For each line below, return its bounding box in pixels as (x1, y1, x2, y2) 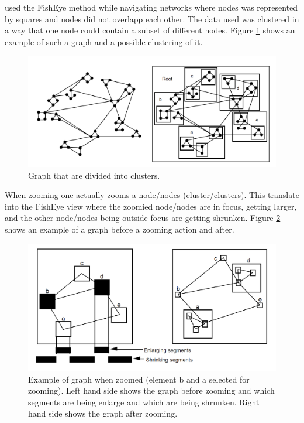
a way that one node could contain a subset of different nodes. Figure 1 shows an (5, 24, 295, 36)
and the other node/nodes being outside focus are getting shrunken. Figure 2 (5, 211, 281, 224)
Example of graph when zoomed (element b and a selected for (28, 373, 250, 385)
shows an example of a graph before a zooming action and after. (5, 223, 234, 235)
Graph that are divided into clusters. (28, 169, 160, 181)
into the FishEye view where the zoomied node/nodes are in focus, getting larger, (5, 200, 297, 212)
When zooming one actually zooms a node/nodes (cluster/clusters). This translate (5, 189, 299, 201)
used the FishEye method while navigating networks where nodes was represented (5, 1, 298, 13)
